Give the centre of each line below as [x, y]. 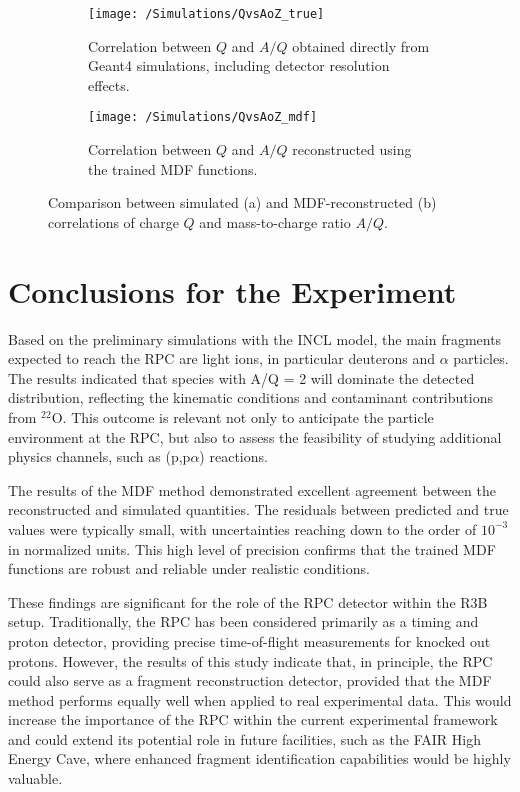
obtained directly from [361, 45]
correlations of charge [113, 221]
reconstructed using [352, 149]
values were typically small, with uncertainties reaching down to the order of [242, 528]
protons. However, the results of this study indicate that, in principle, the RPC [250, 660]
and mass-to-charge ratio [275, 221]
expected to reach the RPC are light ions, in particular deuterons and [221, 358]
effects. [109, 84]
